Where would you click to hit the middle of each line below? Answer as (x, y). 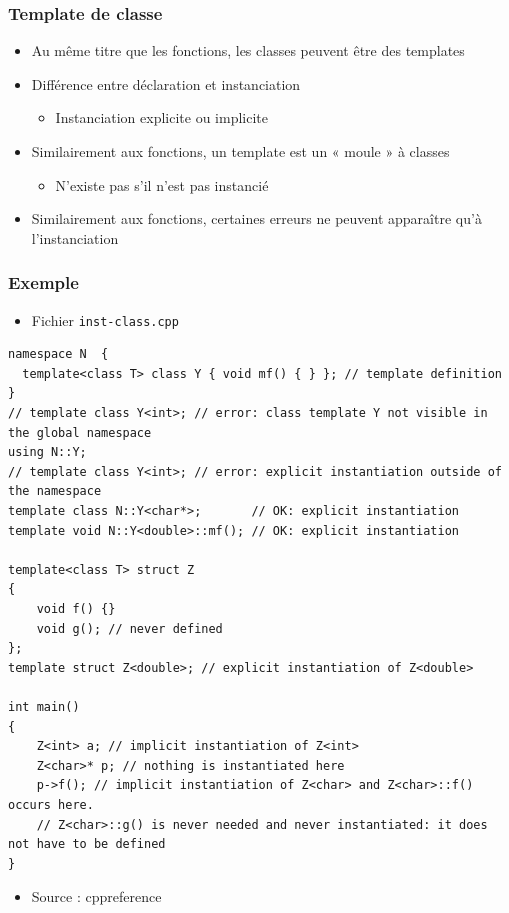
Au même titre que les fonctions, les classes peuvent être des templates (248, 50)
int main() (44, 706)
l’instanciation (75, 237)
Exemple (43, 282)
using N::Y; (47, 452)
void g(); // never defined (129, 628)
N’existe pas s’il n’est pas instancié (162, 184)
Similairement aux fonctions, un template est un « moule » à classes (240, 151)
